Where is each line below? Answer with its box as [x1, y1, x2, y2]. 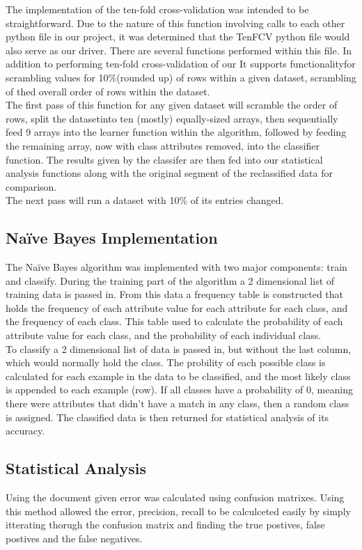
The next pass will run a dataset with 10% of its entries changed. [6, 193, 284, 207]
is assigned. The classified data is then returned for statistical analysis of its [6, 409, 329, 424]
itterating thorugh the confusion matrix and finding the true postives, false [6, 517, 325, 532]
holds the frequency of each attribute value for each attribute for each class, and [6, 300, 348, 315]
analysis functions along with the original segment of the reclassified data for [6, 166, 333, 180]
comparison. [6, 179, 57, 194]
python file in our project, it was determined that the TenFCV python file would [6, 29, 350, 44]
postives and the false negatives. [6, 531, 143, 545]
